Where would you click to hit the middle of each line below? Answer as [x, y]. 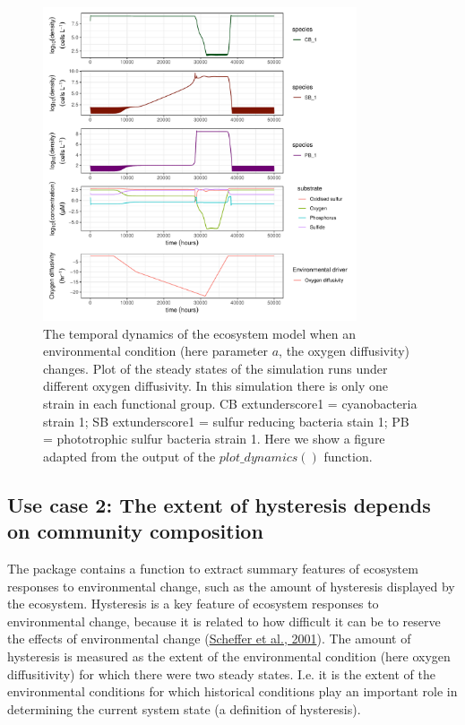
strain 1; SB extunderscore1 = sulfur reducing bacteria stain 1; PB [226, 421]
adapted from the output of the [129, 456]
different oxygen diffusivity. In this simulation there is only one [216, 386]
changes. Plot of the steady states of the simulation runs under [215, 368]
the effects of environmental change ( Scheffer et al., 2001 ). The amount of [209, 639]
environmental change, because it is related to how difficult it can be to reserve [224, 621]
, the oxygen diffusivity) [344, 351]
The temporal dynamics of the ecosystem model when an [200, 333]
